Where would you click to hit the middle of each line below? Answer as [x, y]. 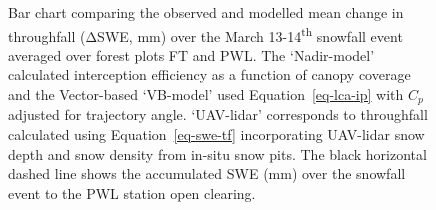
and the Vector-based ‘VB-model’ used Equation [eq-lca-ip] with [206, 94]
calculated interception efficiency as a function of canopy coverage [209, 74]
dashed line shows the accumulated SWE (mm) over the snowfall [207, 173]
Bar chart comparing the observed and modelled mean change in [206, 12]
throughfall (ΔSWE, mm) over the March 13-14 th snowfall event [205, 34]
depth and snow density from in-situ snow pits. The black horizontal [217, 153]
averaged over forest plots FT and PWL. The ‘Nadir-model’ [191, 54]
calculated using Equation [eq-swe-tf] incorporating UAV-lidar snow [216, 134]
